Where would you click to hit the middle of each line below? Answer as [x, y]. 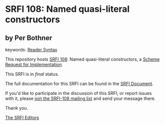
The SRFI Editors [22, 118]
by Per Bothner [29, 38]
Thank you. [17, 108]
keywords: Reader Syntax [31, 50]
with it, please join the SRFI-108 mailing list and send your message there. [81, 98]
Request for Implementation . [34, 64]
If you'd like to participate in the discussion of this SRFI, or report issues [79, 93]
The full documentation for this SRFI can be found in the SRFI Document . [79, 83]
